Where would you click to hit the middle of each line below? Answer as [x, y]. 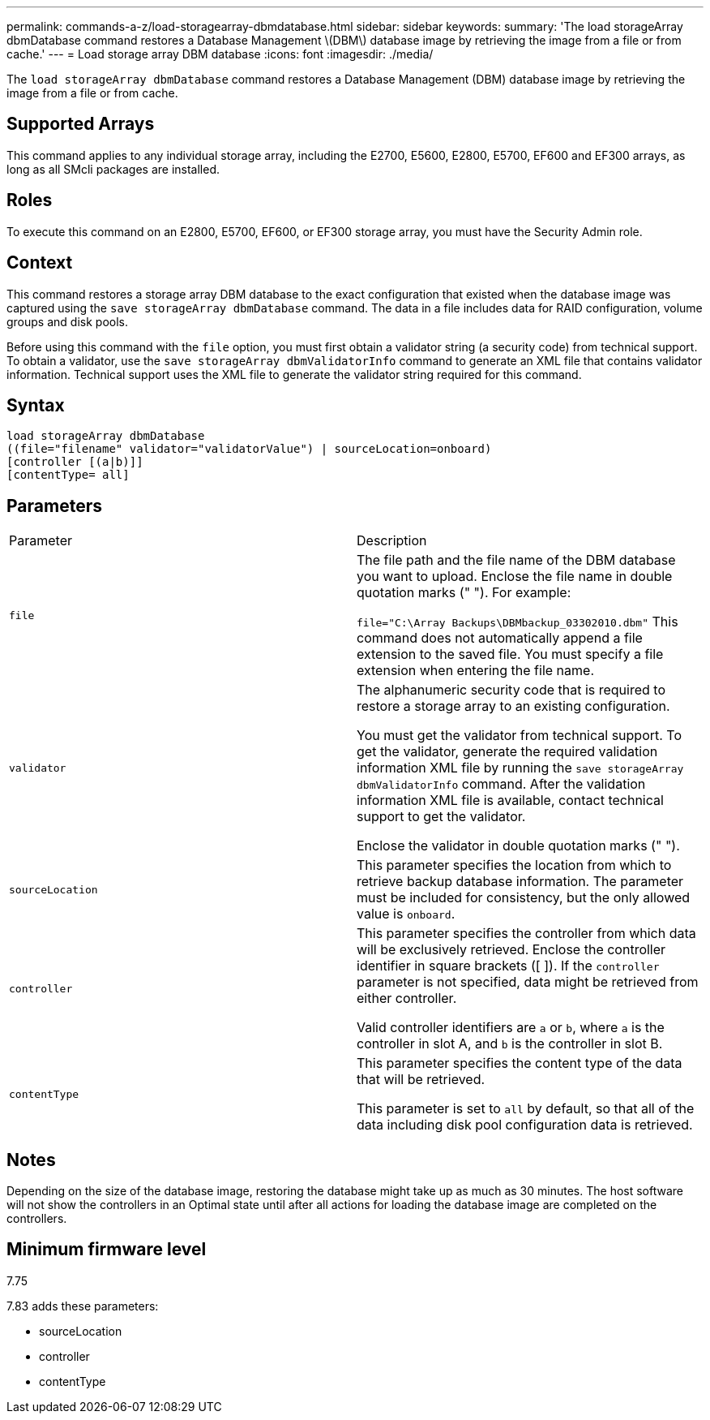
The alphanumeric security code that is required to [511, 690]
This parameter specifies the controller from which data [526, 934]
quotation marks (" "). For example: [464, 593]
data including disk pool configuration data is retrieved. [525, 1125]
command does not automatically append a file [500, 638]
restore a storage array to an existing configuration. [513, 706]
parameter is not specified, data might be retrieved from [528, 982]
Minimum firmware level [107, 1250]
